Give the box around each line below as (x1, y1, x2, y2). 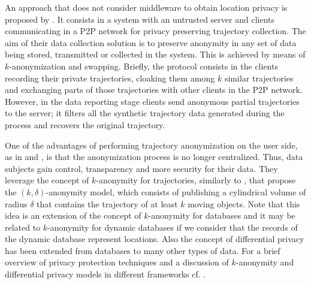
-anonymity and (235, 256, 294, 268)
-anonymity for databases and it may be (148, 209, 295, 222)
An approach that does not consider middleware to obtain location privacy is (5, 1, 288, 13)
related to (5, 220, 41, 233)
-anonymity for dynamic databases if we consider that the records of (47, 220, 298, 233)
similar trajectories (224, 71, 294, 84)
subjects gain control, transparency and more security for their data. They (5, 162, 278, 174)
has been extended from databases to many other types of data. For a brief (5, 244, 280, 256)
